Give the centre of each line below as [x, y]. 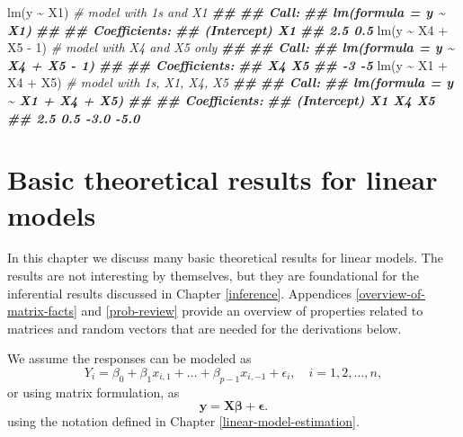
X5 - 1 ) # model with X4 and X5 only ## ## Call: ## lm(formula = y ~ [231, 47]
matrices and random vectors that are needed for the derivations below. [205, 328]
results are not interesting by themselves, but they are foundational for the [213, 276]
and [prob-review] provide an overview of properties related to [252, 311]
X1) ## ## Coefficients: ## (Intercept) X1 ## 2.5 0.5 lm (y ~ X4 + [228, 29]
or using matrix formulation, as [93, 392]
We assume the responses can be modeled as [129, 358]
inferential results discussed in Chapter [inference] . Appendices [179, 293]
